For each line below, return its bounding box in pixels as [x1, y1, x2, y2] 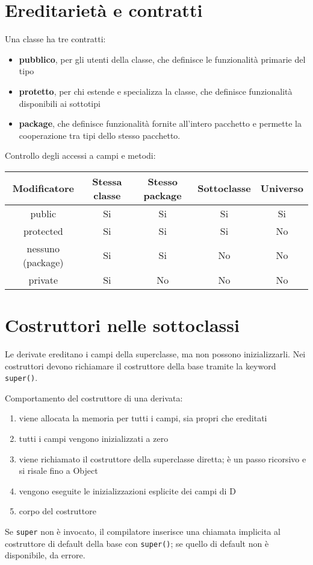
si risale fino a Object [19, 464, 98, 477]
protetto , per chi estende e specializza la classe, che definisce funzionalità [19, 85, 293, 97]
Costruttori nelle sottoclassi [5, 313, 240, 337]
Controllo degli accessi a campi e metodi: [5, 149, 156, 162]
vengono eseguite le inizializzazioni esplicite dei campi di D [19, 484, 236, 497]
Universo [260, 181, 303, 196]
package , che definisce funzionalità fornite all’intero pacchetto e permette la [19, 117, 302, 130]
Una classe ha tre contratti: [5, 33, 106, 45]
